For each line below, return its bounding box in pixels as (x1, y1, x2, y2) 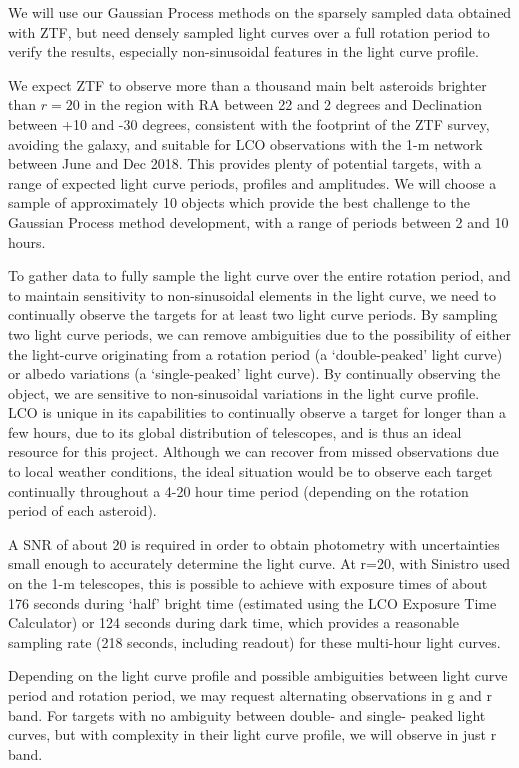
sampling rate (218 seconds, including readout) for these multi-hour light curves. (8, 631, 501, 652)
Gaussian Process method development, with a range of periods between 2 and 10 (8, 211, 509, 232)
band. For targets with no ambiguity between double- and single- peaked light (8, 704, 486, 725)
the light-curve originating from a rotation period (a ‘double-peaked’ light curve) (8, 343, 503, 364)
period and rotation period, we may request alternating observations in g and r (8, 685, 492, 705)
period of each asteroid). (8, 500, 157, 521)
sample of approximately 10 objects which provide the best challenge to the (8, 192, 470, 213)
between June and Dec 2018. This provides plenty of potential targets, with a (8, 153, 482, 174)
